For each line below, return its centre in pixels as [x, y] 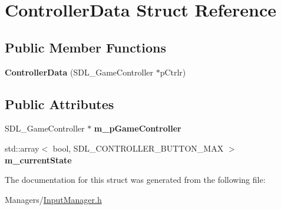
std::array [22, 148]
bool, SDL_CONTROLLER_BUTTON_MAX [138, 148]
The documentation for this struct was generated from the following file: [135, 180]
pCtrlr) [173, 72]
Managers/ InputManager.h [53, 199]
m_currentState [38, 160]
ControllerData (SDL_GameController [79, 72]
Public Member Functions [85, 47]
